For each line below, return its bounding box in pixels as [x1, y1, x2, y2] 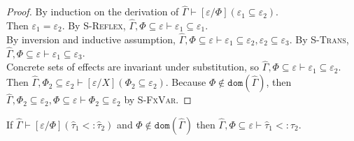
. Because [165, 75, 206, 89]
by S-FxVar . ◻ [124, 92, 192, 107]
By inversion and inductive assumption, [6, 31, 176, 46]
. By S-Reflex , [62, 18, 126, 33]
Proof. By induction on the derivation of [6, 4, 179, 19]
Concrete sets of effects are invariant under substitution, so [6, 59, 260, 74]
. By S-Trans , [289, 31, 349, 46]
